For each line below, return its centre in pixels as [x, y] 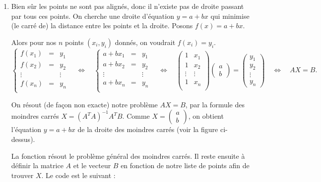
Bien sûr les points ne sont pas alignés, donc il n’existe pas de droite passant [128, 6]
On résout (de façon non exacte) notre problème [84, 104]
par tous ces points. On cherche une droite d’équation [93, 16]
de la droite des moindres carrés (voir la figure [148, 129]
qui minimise [230, 16]
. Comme [136, 116]
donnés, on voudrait [145, 42]
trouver [22, 175]
